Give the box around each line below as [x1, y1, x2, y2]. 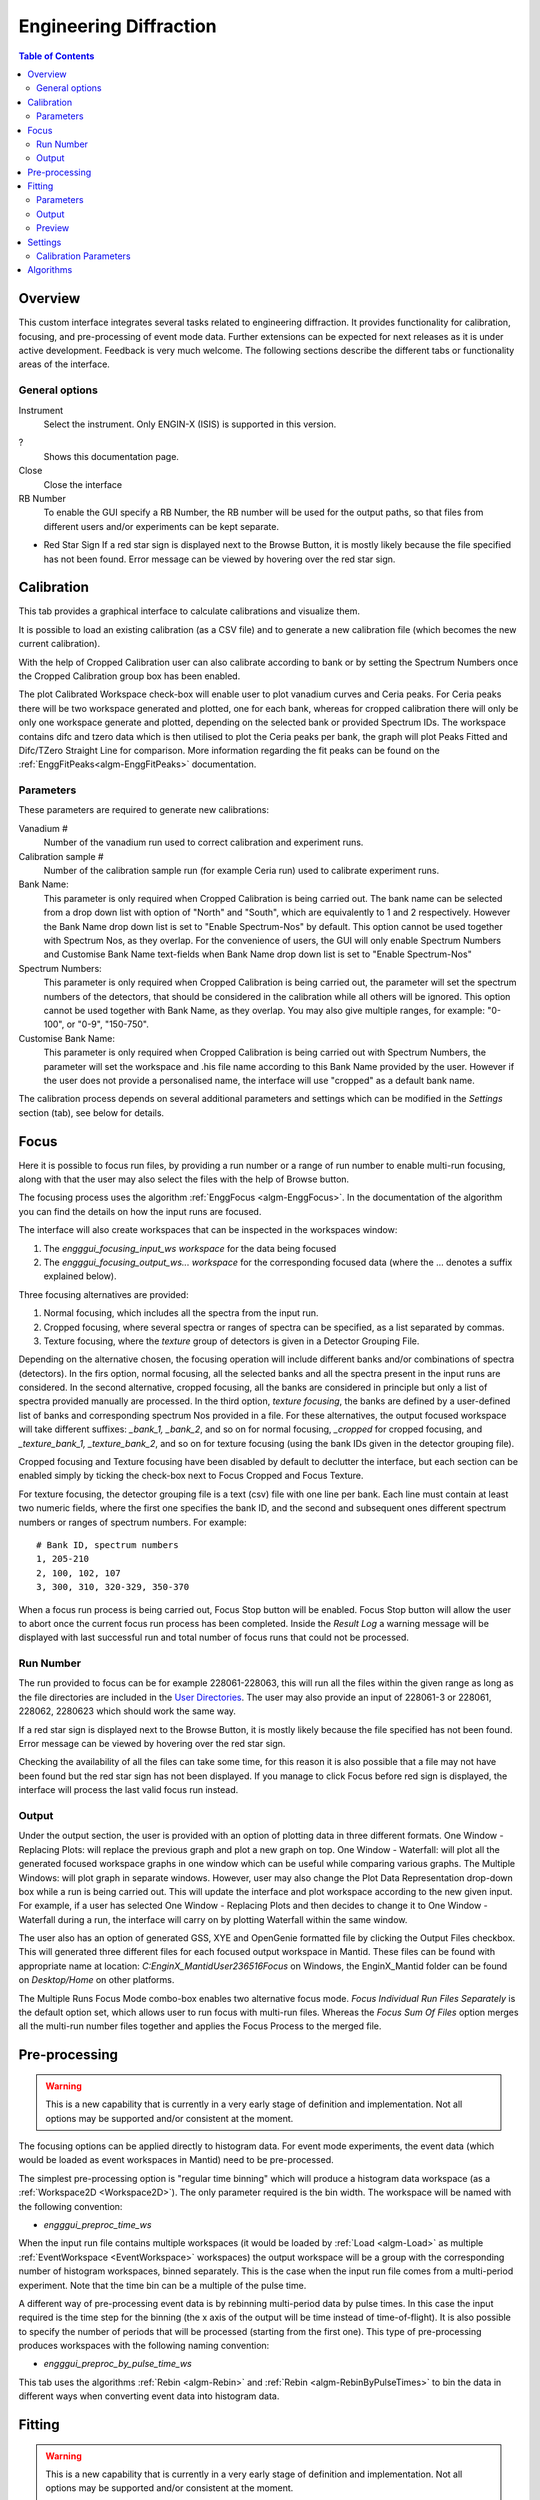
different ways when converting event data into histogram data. [18, 2390, 280, 2402]
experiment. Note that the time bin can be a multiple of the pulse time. [18, 2279, 307, 2291]
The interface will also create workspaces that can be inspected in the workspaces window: [18, 1224, 398, 1236]
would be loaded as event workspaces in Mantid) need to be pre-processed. [18, 2154, 334, 2166]
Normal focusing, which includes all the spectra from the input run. [43, 1307, 319, 1319]
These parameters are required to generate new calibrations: [18, 804, 270, 816]
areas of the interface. [18, 358, 110, 370]
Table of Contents [18, 50, 95, 62]
